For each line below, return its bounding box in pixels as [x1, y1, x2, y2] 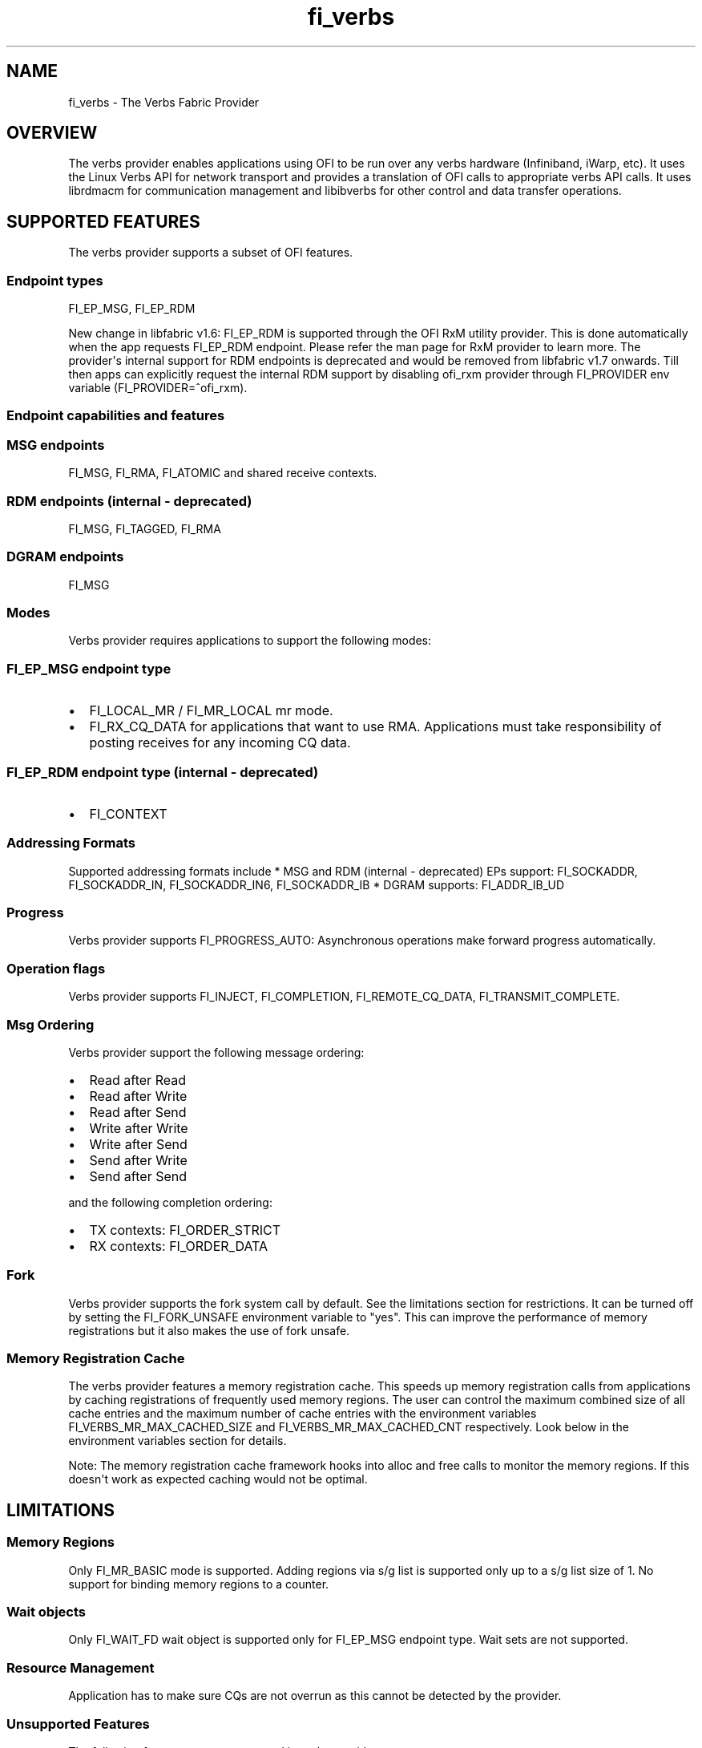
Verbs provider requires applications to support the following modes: [68, 633, 432, 648]
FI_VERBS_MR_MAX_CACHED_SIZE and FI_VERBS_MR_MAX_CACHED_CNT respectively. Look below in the [68, 1420, 629, 1434]
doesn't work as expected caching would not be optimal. [68, 1472, 368, 1487]
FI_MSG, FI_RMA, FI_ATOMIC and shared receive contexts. [68, 466, 377, 480]
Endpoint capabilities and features [6, 407, 225, 424]
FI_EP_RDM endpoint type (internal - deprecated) [6, 763, 319, 780]
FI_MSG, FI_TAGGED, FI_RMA [68, 521, 221, 536]
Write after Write [89, 1119, 188, 1136]
